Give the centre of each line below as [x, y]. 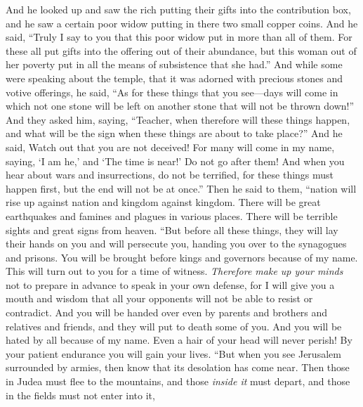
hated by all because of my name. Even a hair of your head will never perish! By [179, 340]
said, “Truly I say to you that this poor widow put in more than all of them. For [179, 37]
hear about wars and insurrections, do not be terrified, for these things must [170, 175]
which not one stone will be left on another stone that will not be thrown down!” [180, 106]
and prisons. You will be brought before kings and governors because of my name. [182, 257]
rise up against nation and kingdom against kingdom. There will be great [163, 202]
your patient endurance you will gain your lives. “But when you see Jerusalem [173, 353]
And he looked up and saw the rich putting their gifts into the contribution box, [178, 9]
